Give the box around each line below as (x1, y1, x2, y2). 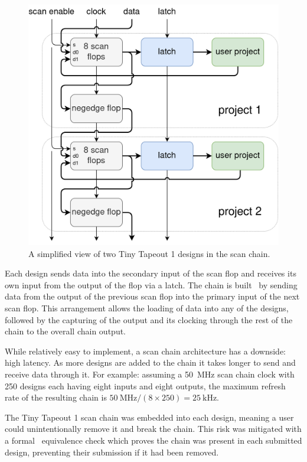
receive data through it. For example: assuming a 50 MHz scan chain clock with (5, 367, 295, 380)
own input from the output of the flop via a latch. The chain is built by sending (5, 278, 298, 291)
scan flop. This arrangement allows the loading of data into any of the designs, (5, 301, 289, 314)
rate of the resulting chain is (5, 391, 107, 404)
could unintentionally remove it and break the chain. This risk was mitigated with (5, 422, 302, 435)
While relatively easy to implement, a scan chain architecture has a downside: (5, 344, 286, 357)
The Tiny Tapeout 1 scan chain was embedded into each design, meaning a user (5, 411, 294, 423)
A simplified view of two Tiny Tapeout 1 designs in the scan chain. (28, 247, 270, 259)
